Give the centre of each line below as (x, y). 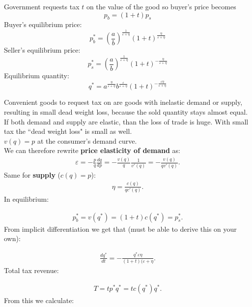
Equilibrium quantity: (37, 76)
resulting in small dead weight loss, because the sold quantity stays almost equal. (126, 112)
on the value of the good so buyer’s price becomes (161, 6)
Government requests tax (42, 6)
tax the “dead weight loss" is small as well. (68, 131)
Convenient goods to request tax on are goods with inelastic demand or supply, (123, 102)
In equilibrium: (27, 199)
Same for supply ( (32, 174)
